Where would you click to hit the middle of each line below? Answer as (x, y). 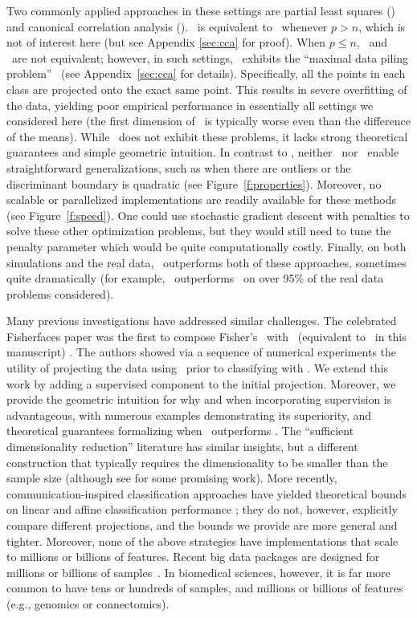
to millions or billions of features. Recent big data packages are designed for (193, 557)
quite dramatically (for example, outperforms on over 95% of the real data (195, 278)
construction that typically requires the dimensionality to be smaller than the (197, 462)
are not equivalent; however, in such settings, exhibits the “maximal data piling (210, 57)
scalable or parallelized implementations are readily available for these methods (202, 199)
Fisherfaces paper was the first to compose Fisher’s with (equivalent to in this (206, 336)
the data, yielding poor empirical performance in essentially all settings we (190, 105)
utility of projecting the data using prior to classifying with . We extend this (197, 368)
